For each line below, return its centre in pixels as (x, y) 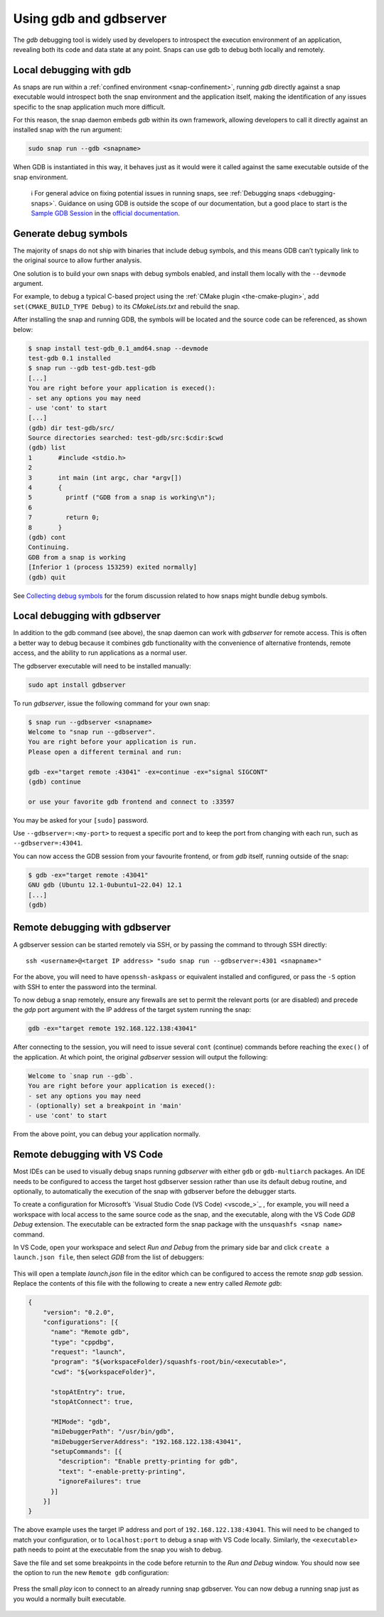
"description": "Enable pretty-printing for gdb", (148, 1462)
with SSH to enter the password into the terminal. (85, 987)
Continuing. (49, 547)
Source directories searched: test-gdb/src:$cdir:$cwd (126, 438)
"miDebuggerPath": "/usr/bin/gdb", (113, 1432)
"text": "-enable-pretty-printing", (122, 1471)
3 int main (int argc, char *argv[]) (105, 477)
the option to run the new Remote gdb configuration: (91, 1572)
